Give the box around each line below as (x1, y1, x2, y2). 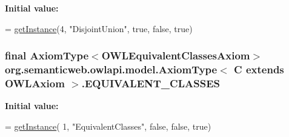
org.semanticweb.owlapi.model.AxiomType (5, 62, 218, 77)
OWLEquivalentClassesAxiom (101, 48, 250, 63)
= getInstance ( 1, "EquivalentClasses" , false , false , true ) (5, 119, 211, 132)
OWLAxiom (5, 75, 65, 90)
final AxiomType (5, 48, 89, 63)
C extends (234, 62, 284, 77)
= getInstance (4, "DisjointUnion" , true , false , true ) (5, 22, 193, 35)
